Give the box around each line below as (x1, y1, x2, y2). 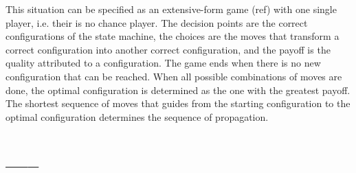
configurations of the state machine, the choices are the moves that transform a (5, 29, 340, 43)
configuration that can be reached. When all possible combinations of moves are (5, 69, 342, 83)
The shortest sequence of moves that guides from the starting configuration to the (5, 96, 351, 111)
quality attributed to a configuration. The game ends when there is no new (5, 56, 321, 70)
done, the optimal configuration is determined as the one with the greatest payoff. (5, 82, 351, 97)
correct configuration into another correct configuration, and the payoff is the (5, 42, 331, 56)
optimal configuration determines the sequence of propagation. (5, 109, 269, 124)
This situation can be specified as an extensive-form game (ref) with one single (5, 2, 337, 16)
